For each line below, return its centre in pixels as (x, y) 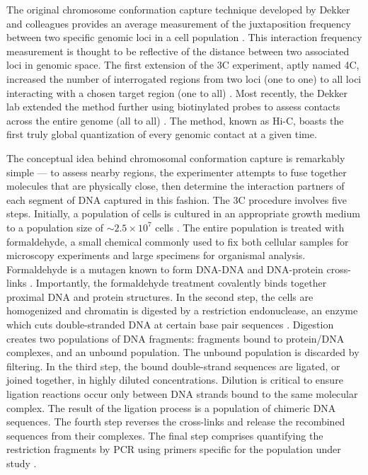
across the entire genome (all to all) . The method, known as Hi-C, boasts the (175, 120)
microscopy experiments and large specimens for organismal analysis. (156, 255)
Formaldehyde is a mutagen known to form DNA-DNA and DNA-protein (165, 269)
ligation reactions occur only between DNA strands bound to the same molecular (182, 394)
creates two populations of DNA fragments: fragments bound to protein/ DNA (176, 338)
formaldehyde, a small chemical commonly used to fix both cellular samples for (178, 241)
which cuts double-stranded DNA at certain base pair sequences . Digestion (170, 325)
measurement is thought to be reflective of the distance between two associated (178, 51)
